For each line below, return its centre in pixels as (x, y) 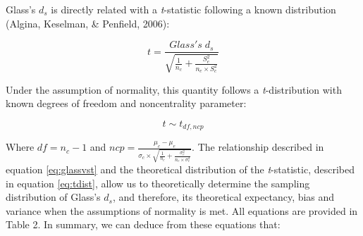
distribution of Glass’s (53, 197)
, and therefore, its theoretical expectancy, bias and (223, 197)
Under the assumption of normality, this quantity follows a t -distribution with (174, 89)
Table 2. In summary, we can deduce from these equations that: (143, 224)
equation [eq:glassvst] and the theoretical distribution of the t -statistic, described (180, 169)
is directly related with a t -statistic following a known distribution (193, 9)
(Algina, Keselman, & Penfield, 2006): (88, 23)
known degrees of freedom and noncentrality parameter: (126, 103)
